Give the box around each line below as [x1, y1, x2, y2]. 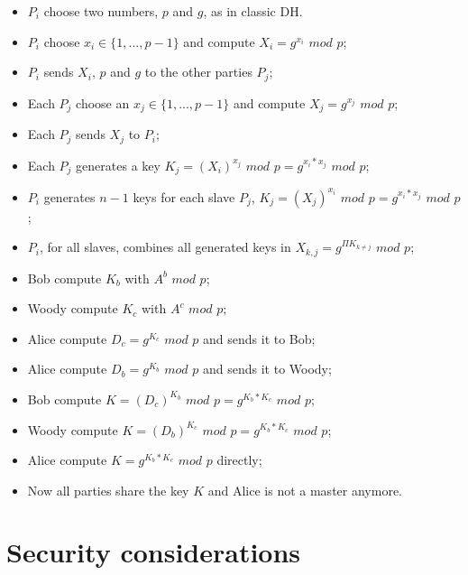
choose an [76, 93, 130, 112]
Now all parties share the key [27, 480, 189, 499]
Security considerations [6, 533, 301, 570]
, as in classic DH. [203, 2, 303, 20]
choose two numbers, [43, 2, 159, 20]
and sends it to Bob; [203, 329, 316, 348]
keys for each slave [133, 187, 235, 206]
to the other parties [144, 62, 252, 81]
